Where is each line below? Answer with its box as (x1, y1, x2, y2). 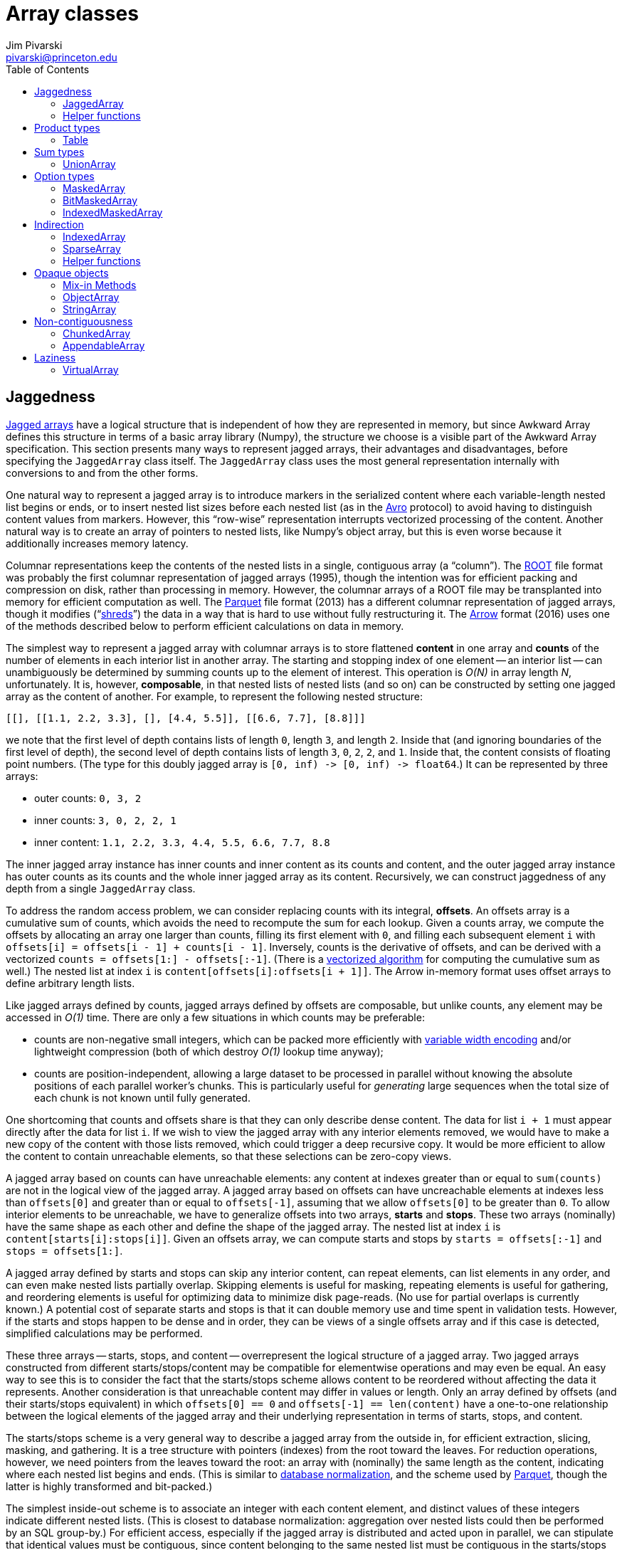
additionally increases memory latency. (6, 537, 189, 549)
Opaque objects (34, 266, 109, 279)
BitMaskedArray (63, 194, 138, 206)
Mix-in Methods (63, 278, 137, 291)
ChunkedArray (63, 327, 131, 339)
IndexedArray (63, 230, 126, 243)
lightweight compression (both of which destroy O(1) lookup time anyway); (34, 1045, 384, 1058)
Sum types (34, 145, 85, 158)
